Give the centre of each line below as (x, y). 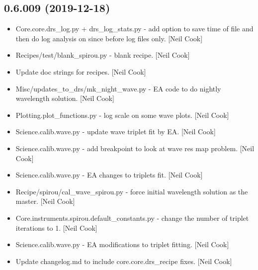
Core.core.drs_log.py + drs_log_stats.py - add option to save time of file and (134, 29)
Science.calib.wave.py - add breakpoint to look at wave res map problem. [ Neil (135, 148)
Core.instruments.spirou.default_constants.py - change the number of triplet (132, 218)
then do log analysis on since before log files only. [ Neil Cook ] (109, 38)
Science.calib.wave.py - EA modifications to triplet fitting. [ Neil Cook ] (122, 244)
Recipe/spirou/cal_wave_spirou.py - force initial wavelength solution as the (132, 191)
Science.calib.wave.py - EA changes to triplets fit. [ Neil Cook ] (109, 175)
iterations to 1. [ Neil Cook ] (56, 227)
